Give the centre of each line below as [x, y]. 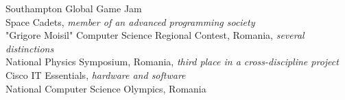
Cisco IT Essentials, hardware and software [96, 74]
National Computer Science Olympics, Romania [106, 88]
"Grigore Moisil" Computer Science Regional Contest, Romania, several [155, 35]
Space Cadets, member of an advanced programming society [130, 21]
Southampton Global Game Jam [74, 8]
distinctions [30, 48]
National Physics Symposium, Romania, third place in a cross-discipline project [172, 62]
